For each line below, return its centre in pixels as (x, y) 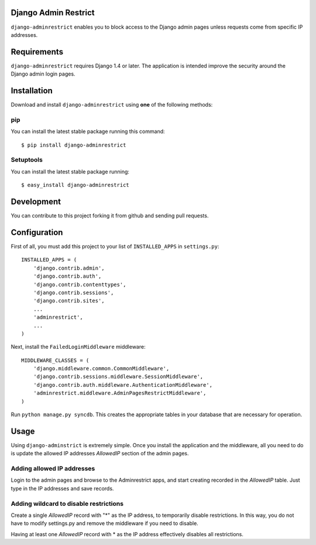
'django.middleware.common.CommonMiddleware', (101, 369)
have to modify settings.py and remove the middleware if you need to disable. (104, 523)
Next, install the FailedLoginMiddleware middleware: (78, 347)
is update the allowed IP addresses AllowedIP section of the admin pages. (100, 454)
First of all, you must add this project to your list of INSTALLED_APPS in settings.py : (115, 246)
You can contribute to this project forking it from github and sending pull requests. (110, 216)
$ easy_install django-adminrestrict (75, 185)
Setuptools (27, 160)
